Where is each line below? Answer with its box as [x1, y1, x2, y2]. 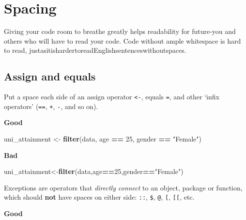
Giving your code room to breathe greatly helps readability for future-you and [4, 26, 236, 36]
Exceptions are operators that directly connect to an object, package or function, [4, 182, 243, 192]
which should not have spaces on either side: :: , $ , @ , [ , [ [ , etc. [4, 192, 195, 202]
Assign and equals [4, 69, 96, 84]
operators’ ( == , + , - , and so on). [4, 101, 98, 111]
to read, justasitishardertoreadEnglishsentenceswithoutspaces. [4, 45, 186, 55]
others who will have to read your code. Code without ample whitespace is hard [4, 35, 241, 46]
